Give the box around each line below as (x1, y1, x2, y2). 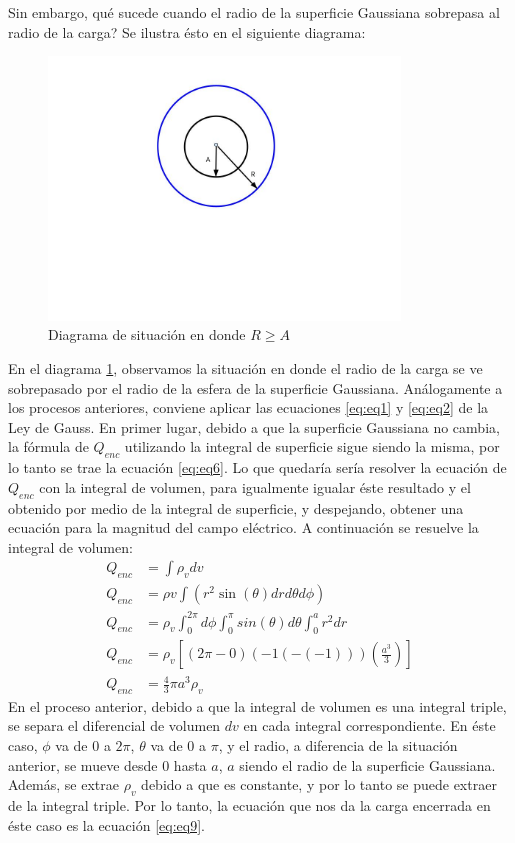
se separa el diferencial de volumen (8, 715, 221, 736)
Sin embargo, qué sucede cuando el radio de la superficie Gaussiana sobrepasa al (8, 2, 500, 22)
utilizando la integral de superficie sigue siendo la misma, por (124, 436, 500, 457)
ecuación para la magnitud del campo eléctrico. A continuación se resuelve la (8, 517, 479, 538)
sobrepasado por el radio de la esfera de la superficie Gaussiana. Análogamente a (8, 377, 503, 398)
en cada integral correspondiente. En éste (243, 715, 496, 736)
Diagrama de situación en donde (48, 324, 246, 345)
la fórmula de (8, 436, 89, 457)
